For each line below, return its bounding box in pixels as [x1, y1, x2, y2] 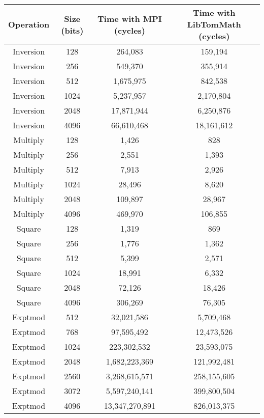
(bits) [61, 24, 84, 36]
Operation [8, 18, 50, 30]
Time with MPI [97, 12, 162, 24]
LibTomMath [187, 18, 241, 30]
